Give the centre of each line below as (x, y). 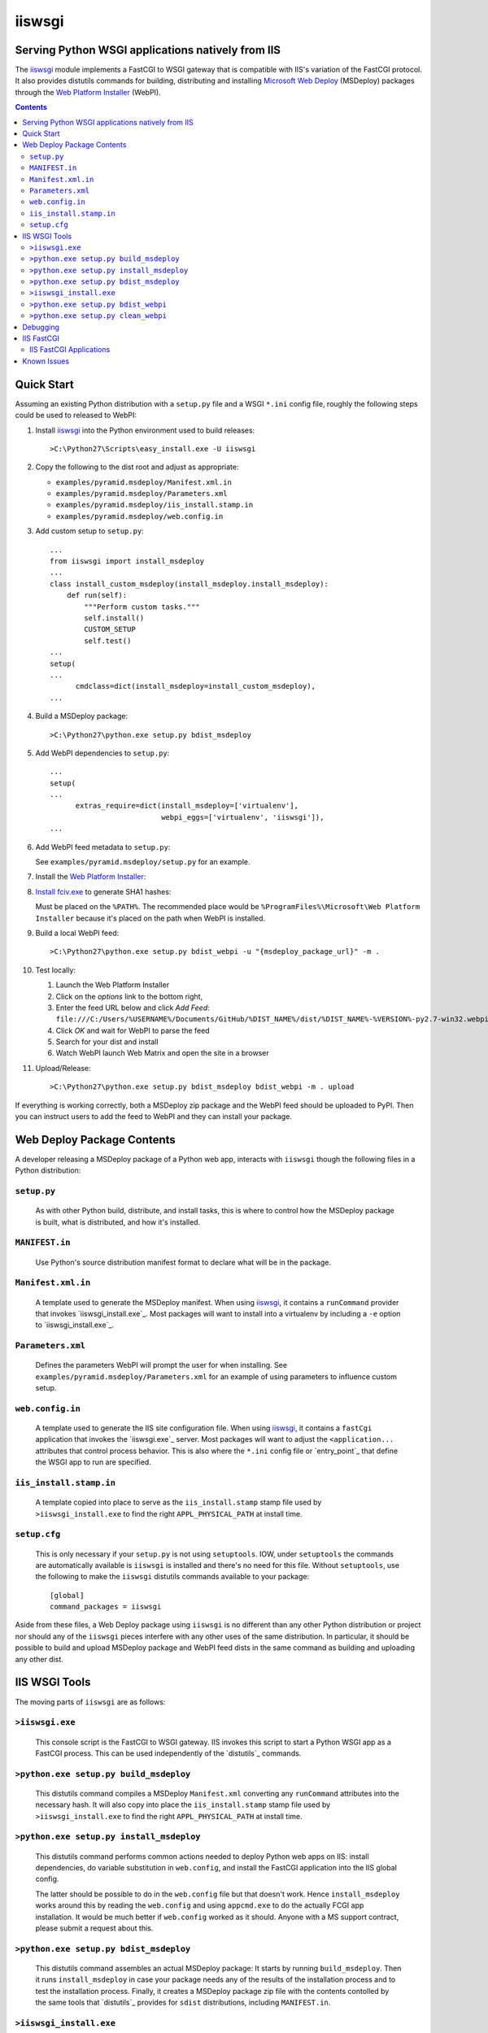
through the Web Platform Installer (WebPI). (88, 92)
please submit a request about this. (94, 1928)
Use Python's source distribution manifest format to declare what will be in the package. (183, 1262)
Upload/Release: (63, 1068)
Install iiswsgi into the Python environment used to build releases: (145, 430)
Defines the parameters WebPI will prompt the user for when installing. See (161, 1365)
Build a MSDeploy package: (82, 716)
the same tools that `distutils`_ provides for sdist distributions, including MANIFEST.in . (183, 2003)
